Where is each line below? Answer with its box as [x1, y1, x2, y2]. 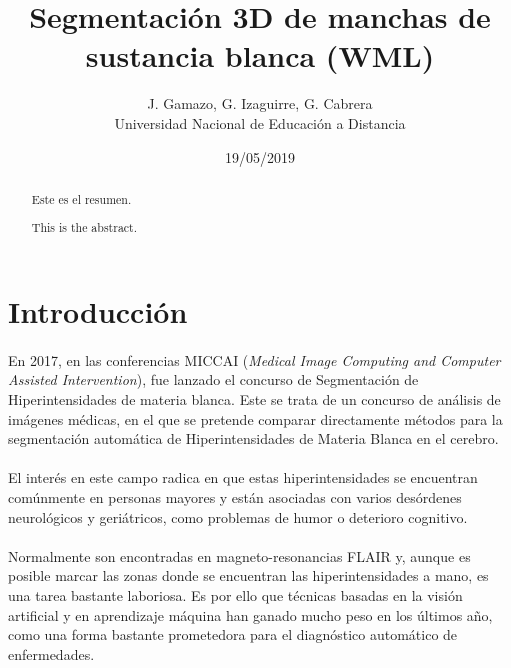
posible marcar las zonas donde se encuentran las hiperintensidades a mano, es [8, 565, 489, 586]
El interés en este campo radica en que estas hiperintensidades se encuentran [8, 467, 478, 488]
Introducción [8, 291, 188, 332]
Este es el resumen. [31, 190, 132, 207]
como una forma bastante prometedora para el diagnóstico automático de [8, 624, 458, 645]
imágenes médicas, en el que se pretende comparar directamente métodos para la [8, 408, 503, 429]
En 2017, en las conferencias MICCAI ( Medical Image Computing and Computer [8, 349, 501, 370]
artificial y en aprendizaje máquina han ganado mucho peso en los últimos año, [8, 604, 493, 625]
